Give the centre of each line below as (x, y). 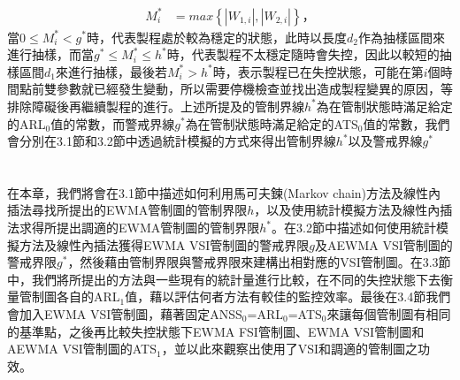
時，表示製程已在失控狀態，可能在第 (318, 71)
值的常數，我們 (406, 123)
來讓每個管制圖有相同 (389, 314)
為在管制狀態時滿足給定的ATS (272, 123)
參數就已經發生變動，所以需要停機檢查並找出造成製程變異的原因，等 (254, 89)
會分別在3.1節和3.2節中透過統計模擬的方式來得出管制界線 (172, 141)
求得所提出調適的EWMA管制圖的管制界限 (139, 228)
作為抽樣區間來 (401, 37)
